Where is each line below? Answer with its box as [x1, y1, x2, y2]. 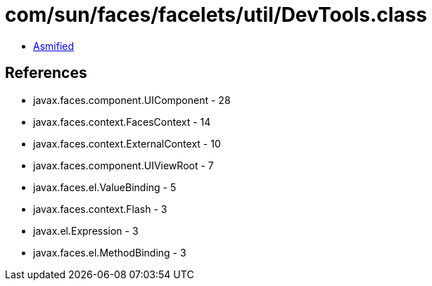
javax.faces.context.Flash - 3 [33, 202, 167, 215]
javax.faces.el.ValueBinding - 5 [33, 181, 177, 193]
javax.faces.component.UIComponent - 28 [33, 93, 231, 106]
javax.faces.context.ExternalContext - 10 [33, 137, 221, 150]
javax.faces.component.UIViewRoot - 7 [33, 159, 214, 171]
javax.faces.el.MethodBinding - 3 [33, 246, 186, 259]
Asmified [33, 39, 75, 52]
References [5, 64, 87, 82]
